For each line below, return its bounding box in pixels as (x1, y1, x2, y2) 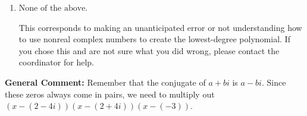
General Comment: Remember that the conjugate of (5, 76, 206, 88)
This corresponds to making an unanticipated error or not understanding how (18, 21, 302, 33)
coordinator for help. (18, 56, 94, 68)
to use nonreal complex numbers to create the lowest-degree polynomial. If (18, 33, 290, 45)
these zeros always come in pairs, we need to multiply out (5, 87, 215, 100)
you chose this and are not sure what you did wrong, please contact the (18, 44, 280, 57)
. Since (261, 76, 286, 88)
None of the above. (18, 4, 88, 12)
